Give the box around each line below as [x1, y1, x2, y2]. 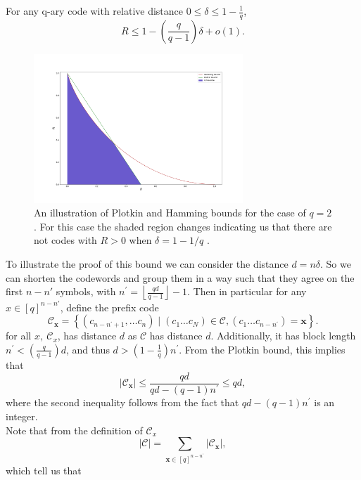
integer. [6, 409, 38, 424]
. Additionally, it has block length [210, 328, 356, 343]
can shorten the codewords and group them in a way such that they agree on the [6, 270, 355, 285]
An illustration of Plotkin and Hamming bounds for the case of [34, 205, 306, 220]
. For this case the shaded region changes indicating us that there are [34, 219, 332, 233]
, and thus [65, 342, 110, 356]
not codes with [34, 233, 97, 247]
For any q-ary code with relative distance [6, 4, 183, 18]
